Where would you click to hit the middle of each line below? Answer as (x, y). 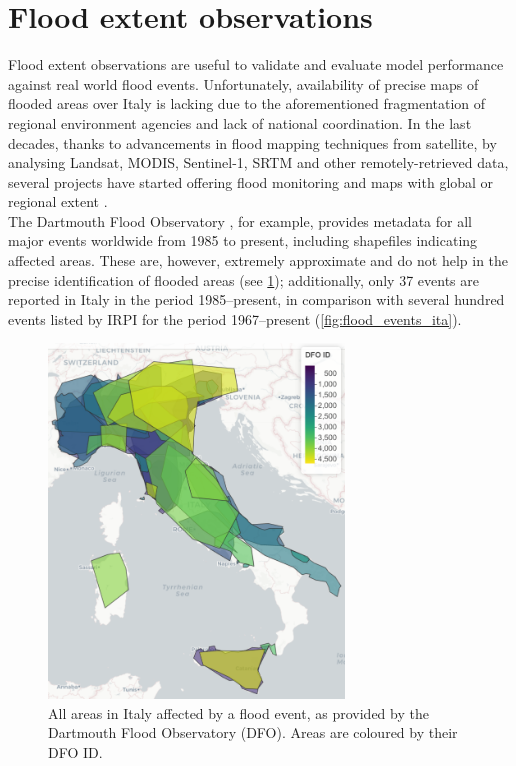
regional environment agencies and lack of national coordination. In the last (240, 122)
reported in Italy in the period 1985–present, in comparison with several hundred (256, 299)
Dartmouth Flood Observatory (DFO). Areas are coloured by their (253, 732)
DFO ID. (75, 751)
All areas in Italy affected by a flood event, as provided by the (238, 712)
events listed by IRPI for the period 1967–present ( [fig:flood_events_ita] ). (235, 318)
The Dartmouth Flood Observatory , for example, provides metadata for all (240, 220)
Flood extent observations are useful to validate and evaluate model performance (256, 64)
